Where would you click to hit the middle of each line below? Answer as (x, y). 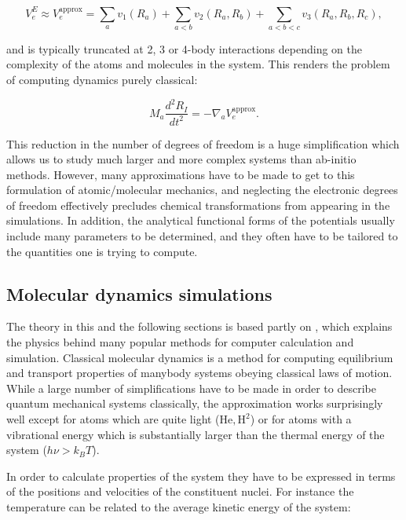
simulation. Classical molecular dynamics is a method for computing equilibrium (200, 357)
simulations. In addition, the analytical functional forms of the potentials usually (201, 220)
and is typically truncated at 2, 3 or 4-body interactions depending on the (184, 48)
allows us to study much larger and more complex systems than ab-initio (181, 159)
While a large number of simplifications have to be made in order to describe (191, 388)
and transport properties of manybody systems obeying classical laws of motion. (199, 373)
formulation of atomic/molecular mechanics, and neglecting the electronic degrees (202, 190)
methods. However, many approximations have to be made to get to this (181, 174)
